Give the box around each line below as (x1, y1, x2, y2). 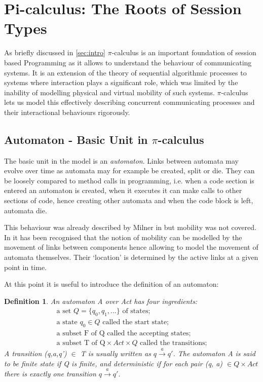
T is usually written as (80, 348, 151, 358)
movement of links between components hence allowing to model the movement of (4, 242, 258, 252)
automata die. (4, 205, 47, 215)
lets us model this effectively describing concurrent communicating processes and (4, 97, 255, 107)
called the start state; (102, 319, 169, 326)
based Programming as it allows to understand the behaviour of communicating (4, 57, 252, 67)
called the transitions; (140, 339, 207, 347)
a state (56, 319, 78, 326)
